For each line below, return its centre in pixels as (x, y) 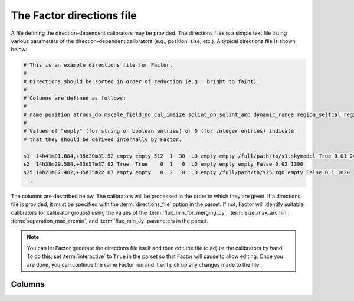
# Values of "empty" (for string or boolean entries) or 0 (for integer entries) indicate (159, 131)
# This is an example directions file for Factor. (98, 65)
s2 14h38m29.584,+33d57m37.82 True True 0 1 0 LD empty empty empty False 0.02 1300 (163, 164)
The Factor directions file (74, 15)
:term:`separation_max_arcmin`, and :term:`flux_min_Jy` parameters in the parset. (110, 221)
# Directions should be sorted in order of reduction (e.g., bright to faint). (142, 82)
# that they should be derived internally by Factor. (103, 139)
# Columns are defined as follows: (75, 98)
